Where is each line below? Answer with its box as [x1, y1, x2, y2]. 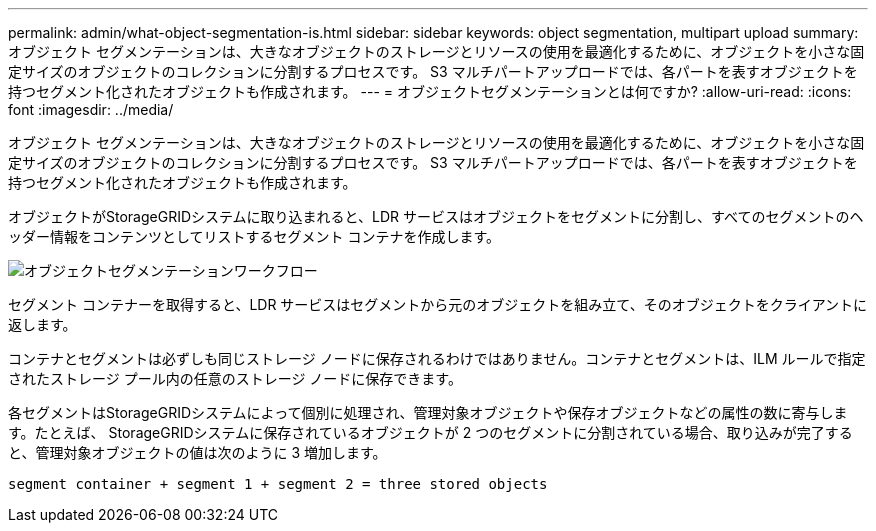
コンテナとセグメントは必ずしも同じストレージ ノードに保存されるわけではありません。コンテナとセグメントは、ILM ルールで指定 [8, 350, 866, 367]
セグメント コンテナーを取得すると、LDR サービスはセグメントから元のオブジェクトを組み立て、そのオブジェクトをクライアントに [8, 296, 868, 313]
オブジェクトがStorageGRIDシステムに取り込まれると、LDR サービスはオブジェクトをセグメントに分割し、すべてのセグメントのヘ [8, 208, 864, 225]
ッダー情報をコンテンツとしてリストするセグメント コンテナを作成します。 [8, 228, 501, 245]
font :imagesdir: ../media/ [8, 101, 174, 118]
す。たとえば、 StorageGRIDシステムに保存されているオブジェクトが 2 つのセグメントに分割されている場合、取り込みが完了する [8, 424, 853, 441]
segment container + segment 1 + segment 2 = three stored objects [8, 476, 548, 492]
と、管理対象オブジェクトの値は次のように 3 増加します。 [8, 444, 387, 461]
